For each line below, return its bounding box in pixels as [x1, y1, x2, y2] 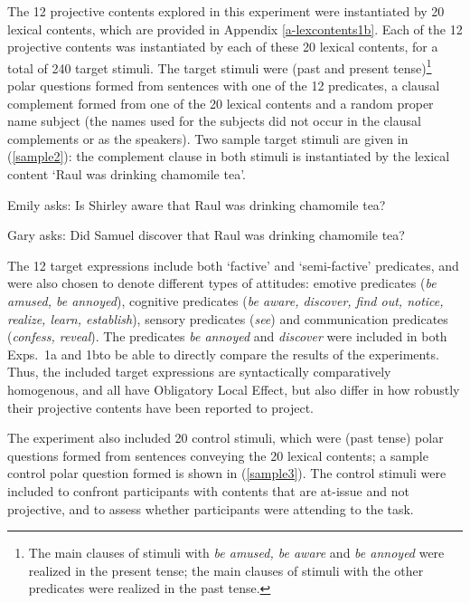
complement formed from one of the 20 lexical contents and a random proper [7, 93, 434, 112]
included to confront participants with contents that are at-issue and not [7, 481, 409, 500]
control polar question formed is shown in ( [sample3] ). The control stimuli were [7, 464, 446, 483]
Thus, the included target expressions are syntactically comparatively [7, 362, 391, 381]
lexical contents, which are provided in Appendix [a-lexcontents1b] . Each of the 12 [7, 19, 463, 38]
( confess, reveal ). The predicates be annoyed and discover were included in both [7, 327, 447, 346]
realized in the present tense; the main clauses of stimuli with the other [28, 560, 424, 579]
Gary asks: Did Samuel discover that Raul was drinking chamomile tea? [7, 225, 405, 244]
